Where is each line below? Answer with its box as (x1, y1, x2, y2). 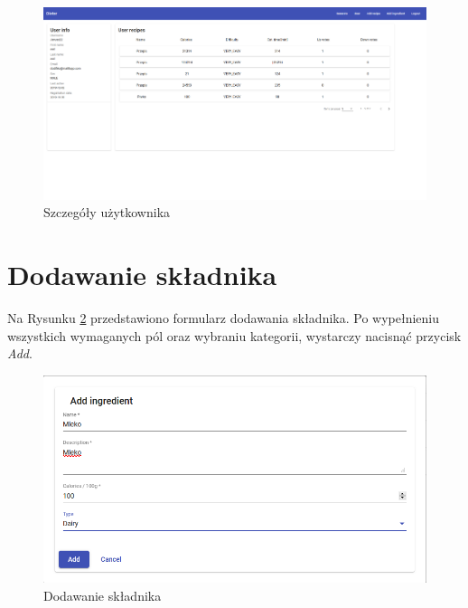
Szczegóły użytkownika (43, 203, 171, 222)
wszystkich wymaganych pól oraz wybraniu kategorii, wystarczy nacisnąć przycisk (7, 326, 462, 345)
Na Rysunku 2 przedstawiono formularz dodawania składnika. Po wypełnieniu (7, 308, 440, 327)
